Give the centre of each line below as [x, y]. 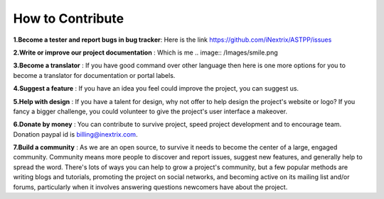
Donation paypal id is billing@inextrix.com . [75, 134]
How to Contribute [69, 18]
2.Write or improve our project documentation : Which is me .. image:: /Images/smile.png [146, 52]
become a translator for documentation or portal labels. [94, 75]
